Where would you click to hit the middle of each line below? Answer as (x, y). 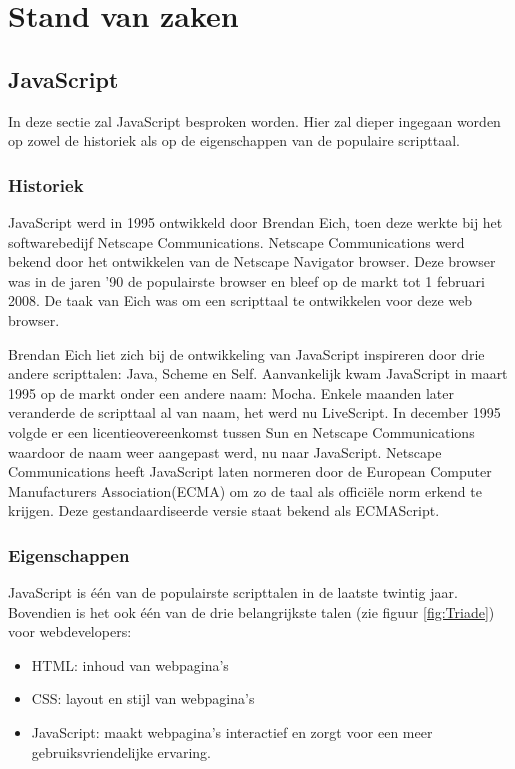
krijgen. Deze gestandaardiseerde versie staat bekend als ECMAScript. (224, 510)
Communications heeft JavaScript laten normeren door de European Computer (250, 471)
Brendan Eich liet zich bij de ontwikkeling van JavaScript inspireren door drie (246, 353)
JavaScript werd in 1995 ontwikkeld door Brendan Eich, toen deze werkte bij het (255, 221)
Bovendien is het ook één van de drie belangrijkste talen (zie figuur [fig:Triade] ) (251, 611)
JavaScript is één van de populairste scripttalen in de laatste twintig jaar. (233, 592)
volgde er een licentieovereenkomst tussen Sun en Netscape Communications (241, 431)
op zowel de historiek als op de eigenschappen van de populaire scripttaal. (234, 140)
